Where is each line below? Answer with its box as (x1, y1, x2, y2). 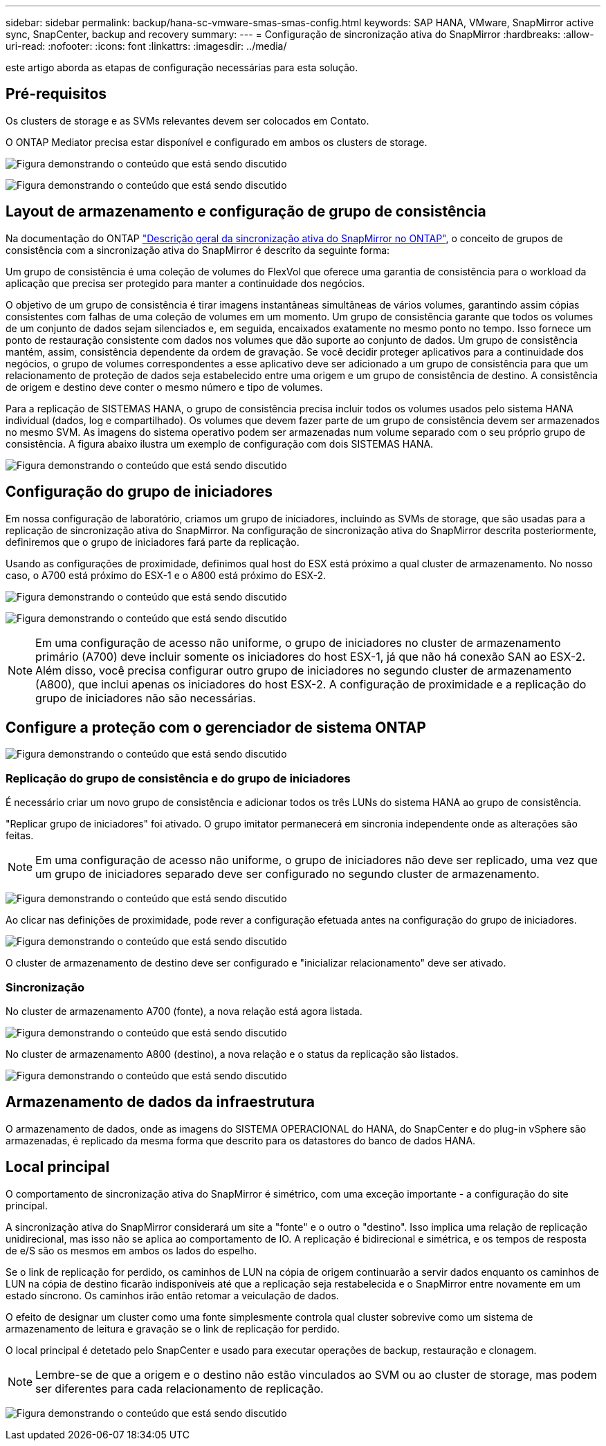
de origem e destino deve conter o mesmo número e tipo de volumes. (6, 381, 323, 393)
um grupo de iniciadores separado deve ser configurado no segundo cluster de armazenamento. (35, 867, 540, 881)
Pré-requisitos (6, 85, 107, 103)
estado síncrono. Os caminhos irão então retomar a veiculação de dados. (6, 1289, 339, 1301)
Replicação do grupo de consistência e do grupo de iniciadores (6, 771, 351, 785)
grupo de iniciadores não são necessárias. (35, 690, 256, 705)
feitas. (6, 830, 34, 842)
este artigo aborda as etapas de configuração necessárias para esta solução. (6, 62, 358, 73)
